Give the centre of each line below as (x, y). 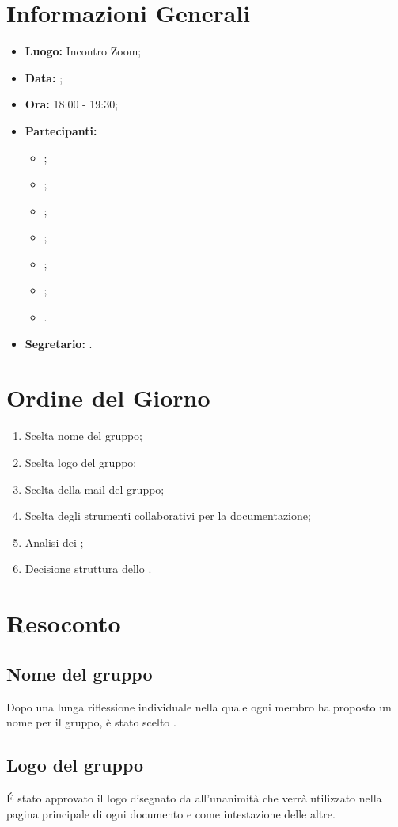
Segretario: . (59, 343)
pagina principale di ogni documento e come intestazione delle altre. (171, 813)
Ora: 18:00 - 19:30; (72, 104)
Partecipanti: (61, 130)
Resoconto (64, 623)
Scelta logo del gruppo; (81, 462)
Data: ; (44, 77)
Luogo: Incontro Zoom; (83, 51)
